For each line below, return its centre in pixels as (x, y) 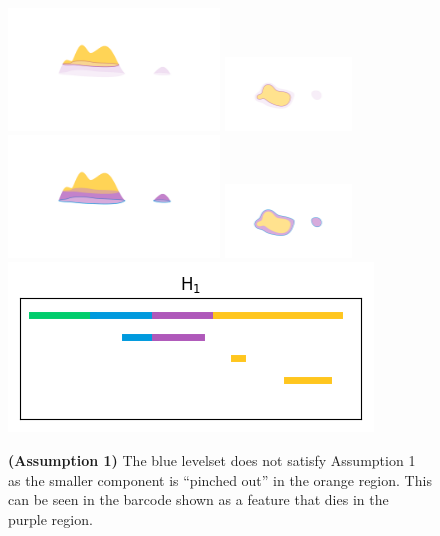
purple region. (50, 518)
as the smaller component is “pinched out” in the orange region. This (220, 479)
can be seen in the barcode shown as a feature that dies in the (198, 499)
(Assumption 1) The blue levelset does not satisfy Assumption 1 (212, 459)
